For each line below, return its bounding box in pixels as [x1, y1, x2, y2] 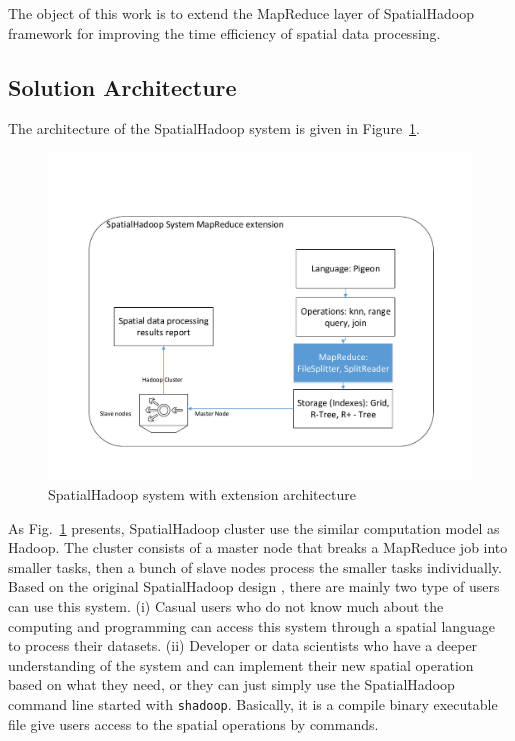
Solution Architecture [8, 71, 237, 102]
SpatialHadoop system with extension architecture [48, 484, 356, 505]
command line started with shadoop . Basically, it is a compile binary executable [8, 694, 498, 715]
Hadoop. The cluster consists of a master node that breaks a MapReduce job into [8, 537, 508, 558]
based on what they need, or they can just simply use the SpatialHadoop [8, 674, 455, 695]
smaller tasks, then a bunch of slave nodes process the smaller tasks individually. [8, 556, 502, 577]
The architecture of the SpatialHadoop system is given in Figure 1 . [8, 118, 421, 139]
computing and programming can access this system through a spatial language [8, 615, 496, 636]
